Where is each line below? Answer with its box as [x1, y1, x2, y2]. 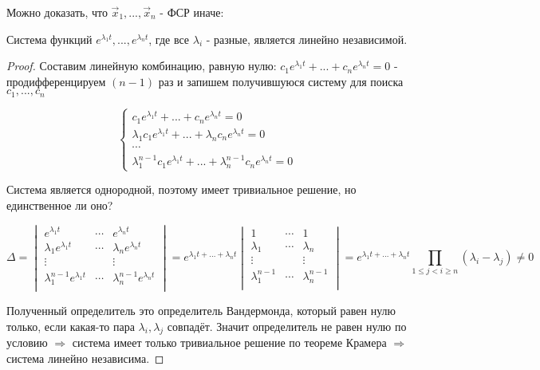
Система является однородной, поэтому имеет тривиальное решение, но [6, 181, 357, 198]
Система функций [6, 30, 93, 47]
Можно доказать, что [6, 4, 108, 20]
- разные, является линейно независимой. [206, 30, 408, 47]
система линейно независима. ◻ [6, 349, 164, 366]
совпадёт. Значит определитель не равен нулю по [167, 317, 407, 334]
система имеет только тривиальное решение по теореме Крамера [72, 334, 387, 351]
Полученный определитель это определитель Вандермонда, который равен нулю [6, 301, 396, 318]
